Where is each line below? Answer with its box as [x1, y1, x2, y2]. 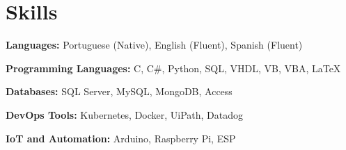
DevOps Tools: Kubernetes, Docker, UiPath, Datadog [6, 107, 244, 122]
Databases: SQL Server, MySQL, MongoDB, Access [6, 84, 233, 99]
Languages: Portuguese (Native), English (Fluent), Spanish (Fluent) [6, 37, 303, 52]
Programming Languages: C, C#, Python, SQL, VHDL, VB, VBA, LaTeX [6, 60, 341, 75]
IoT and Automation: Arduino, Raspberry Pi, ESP [6, 131, 236, 145]
